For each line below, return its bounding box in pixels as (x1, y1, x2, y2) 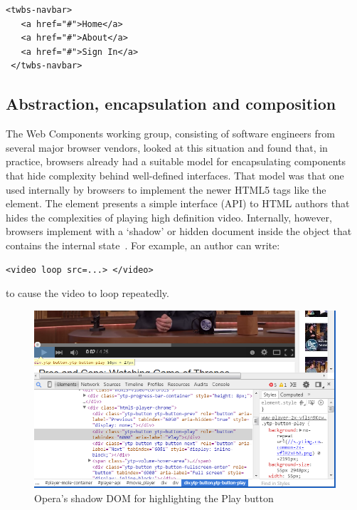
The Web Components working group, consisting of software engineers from (6, 126, 335, 141)
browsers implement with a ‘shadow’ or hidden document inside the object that (6, 224, 352, 239)
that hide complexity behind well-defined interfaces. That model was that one (6, 167, 344, 182)
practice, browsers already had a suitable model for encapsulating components (6, 154, 346, 169)
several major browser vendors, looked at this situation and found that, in (6, 140, 328, 155)
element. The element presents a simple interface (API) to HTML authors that (6, 196, 350, 211)
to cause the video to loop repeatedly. (6, 286, 169, 301)
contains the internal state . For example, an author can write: (6, 237, 280, 252)
